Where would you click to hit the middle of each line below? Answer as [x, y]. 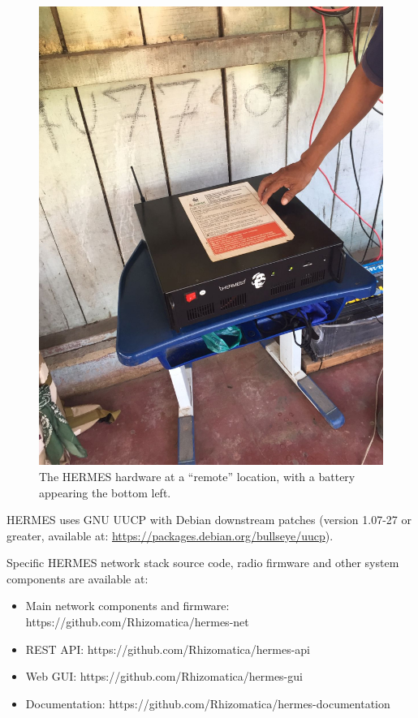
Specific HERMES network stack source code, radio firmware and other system [203, 563]
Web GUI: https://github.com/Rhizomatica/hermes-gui [164, 676]
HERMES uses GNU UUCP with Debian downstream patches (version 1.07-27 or [209, 520]
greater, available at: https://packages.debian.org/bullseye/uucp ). [170, 535]
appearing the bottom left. [105, 492]
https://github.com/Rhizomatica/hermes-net [137, 622]
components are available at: [78, 578]
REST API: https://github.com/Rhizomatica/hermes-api [168, 649]
